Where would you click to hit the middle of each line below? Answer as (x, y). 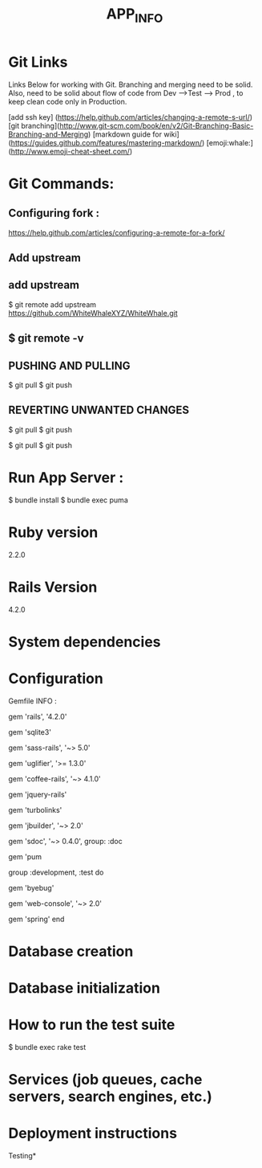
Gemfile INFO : (33, 701)
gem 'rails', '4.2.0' (38, 716)
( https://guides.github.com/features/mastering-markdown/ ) (107, 142)
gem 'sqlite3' (30, 732)
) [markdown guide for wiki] (134, 134)
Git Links (38, 62)
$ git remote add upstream (52, 304)
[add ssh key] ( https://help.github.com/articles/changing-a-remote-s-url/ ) (131, 117)
